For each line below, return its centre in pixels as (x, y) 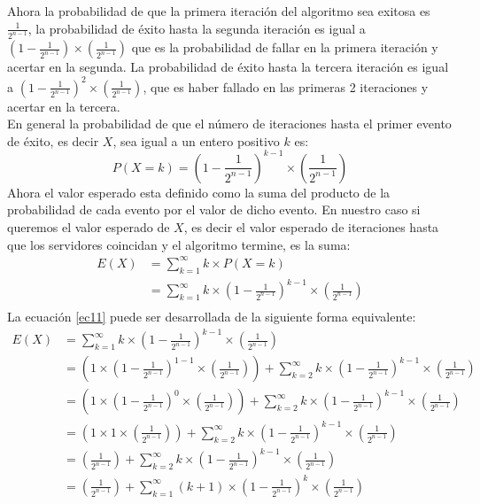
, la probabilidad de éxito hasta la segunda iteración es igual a (197, 28)
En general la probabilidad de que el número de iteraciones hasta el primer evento (229, 124)
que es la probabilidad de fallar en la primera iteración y (285, 47)
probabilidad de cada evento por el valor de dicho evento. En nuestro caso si (214, 209)
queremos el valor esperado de (89, 227)
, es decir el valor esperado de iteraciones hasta (311, 227)
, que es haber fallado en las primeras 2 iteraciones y (286, 86)
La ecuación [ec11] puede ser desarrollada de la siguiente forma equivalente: (212, 317)
